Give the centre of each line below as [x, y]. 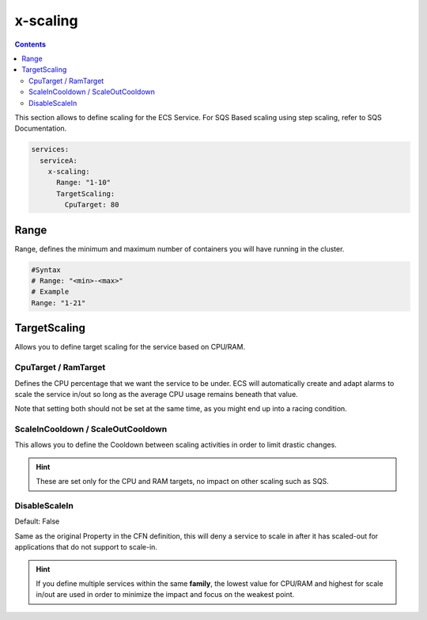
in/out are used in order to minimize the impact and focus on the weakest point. [165, 595]
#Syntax [46, 270]
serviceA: [59, 161]
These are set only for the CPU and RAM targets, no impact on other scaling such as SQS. [183, 482]
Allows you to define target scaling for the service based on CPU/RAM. [130, 347]
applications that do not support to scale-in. [86, 547]
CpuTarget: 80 [92, 205]
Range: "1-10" [83, 183]
